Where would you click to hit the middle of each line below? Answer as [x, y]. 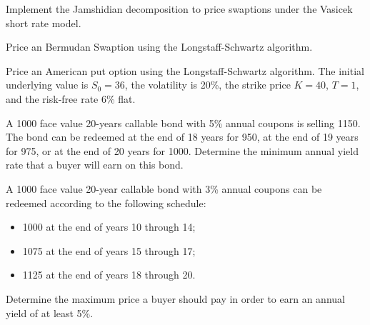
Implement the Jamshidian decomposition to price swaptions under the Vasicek [179, 9]
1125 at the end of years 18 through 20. [109, 275]
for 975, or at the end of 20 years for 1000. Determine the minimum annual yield [182, 150]
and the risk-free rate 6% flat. [71, 98]
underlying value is [47, 85]
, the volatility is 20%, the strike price [207, 85]
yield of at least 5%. [50, 312]
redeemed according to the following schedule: [106, 202]
